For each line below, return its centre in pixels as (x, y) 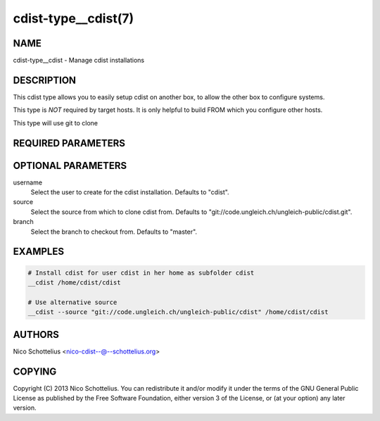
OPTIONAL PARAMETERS (70, 165)
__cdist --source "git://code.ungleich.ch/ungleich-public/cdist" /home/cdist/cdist (178, 312)
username (27, 182)
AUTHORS (36, 334)
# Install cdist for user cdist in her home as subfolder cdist (141, 272)
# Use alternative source (72, 302)
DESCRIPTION (45, 80)
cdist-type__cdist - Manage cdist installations (78, 61)
